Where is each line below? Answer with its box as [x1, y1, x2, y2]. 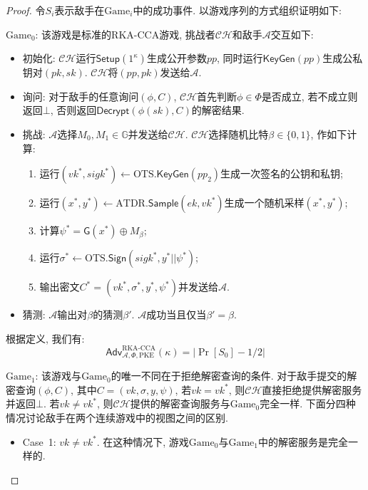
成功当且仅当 [146, 307, 207, 322]
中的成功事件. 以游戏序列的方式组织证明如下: [133, 3, 342, 17]
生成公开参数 [146, 51, 207, 66]
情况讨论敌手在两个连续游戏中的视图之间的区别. [6, 410, 228, 425]
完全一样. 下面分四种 [260, 396, 356, 411]
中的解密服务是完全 [257, 434, 348, 449]
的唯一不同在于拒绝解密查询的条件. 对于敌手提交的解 [111, 368, 357, 383]
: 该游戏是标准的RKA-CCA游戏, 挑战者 [35, 26, 215, 41]
